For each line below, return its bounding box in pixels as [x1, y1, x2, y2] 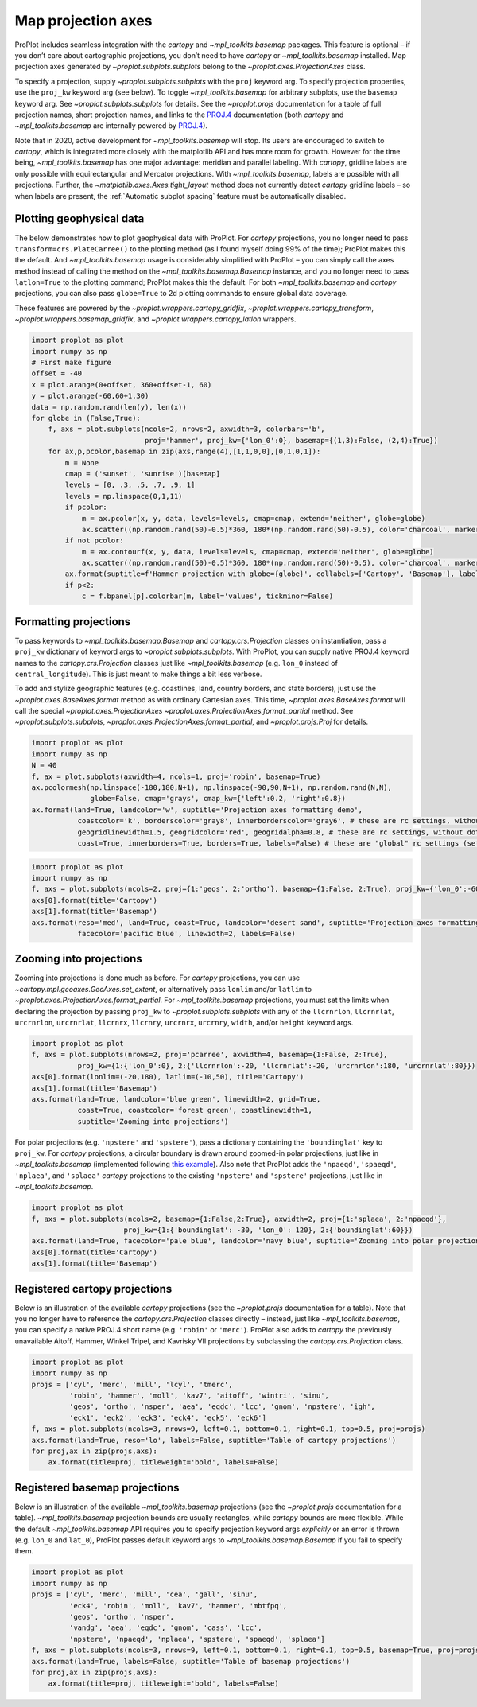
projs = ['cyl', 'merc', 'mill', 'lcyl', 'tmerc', [31, 1380, 234, 1389]
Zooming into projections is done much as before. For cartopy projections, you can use [14, 973, 301, 982]
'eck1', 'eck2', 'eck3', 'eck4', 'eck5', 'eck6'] [68, 1413, 266, 1422]
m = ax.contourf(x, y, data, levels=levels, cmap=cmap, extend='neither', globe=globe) [81, 547, 434, 556]
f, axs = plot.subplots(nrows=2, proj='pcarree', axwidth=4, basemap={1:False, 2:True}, [31, 1050, 389, 1060]
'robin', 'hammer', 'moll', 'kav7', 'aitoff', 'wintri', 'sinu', [68, 1390, 330, 1400]
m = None [64, 458, 99, 467]
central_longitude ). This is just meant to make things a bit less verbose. [14, 669, 262, 679]
